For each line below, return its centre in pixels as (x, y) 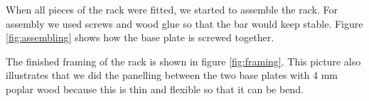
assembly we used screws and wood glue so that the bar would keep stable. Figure (184, 23)
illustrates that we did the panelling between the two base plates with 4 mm (172, 75)
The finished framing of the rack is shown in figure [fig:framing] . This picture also (183, 61)
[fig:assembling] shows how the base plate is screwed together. (140, 37)
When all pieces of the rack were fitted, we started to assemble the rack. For (172, 9)
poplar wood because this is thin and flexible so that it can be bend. (155, 89)
